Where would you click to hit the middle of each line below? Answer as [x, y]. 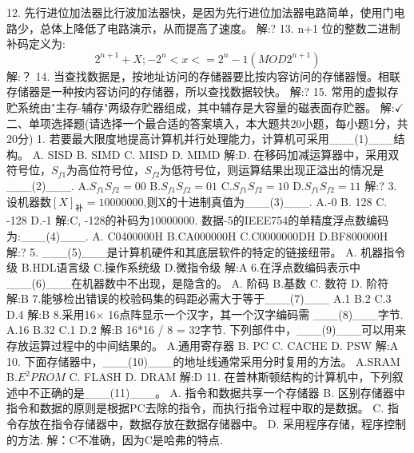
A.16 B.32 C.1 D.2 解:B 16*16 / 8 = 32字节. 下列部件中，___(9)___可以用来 [206, 330]
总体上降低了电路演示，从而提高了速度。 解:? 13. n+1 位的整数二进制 [220, 28]
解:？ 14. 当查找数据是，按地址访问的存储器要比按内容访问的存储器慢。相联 [204, 75]
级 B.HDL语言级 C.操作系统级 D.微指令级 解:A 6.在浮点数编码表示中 [183, 267]
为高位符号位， [106, 170]
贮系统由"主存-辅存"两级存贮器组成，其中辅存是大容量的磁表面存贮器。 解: [201, 107]
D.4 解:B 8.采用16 [51, 314]
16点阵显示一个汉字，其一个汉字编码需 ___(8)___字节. [256, 314]
